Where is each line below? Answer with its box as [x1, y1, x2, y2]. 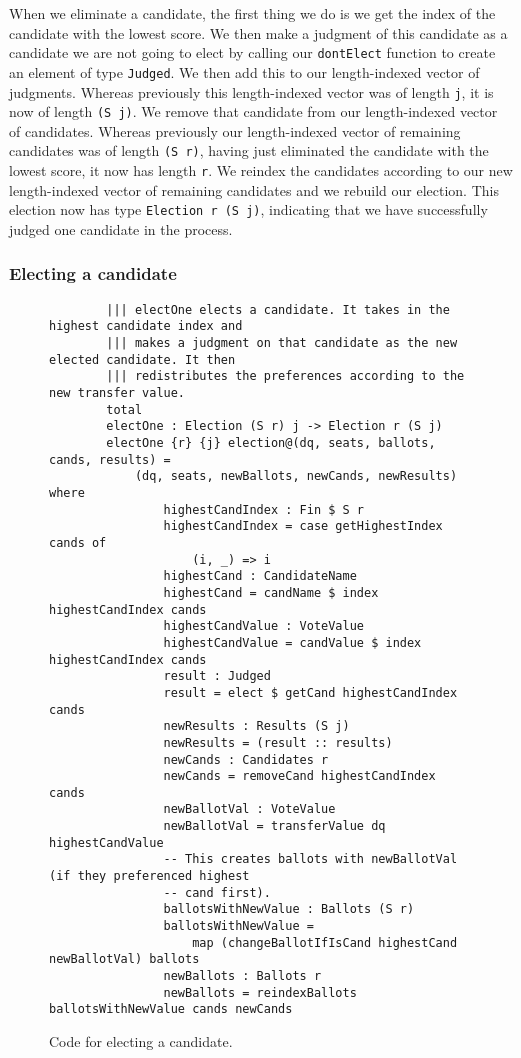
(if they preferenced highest [49, 869, 250, 884]
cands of [49, 535, 107, 550]
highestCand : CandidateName [163, 569, 357, 584]
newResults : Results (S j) [163, 719, 350, 734]
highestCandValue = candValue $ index [163, 635, 422, 650]
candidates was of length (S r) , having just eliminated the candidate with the [9, 140, 489, 161]
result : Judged [163, 669, 271, 684]
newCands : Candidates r [163, 752, 329, 767]
